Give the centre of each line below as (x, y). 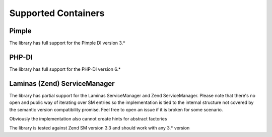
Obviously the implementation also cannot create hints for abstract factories (88, 119)
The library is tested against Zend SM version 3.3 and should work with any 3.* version (99, 128)
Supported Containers (57, 13)
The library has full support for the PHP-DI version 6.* (65, 69)
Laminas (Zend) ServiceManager (62, 84)
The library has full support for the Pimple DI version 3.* (67, 43)
